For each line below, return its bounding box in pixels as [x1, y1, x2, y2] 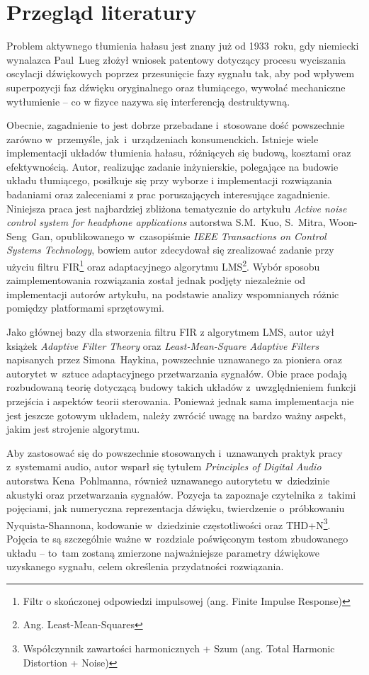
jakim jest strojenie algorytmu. [6, 421, 140, 436]
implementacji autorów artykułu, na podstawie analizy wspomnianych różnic [6, 286, 339, 301]
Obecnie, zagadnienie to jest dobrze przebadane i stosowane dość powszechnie [6, 118, 345, 132]
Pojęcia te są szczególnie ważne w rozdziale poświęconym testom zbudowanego [6, 531, 348, 546]
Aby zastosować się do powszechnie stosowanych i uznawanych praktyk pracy [6, 445, 343, 460]
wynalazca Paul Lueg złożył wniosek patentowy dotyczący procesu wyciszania [6, 52, 346, 67]
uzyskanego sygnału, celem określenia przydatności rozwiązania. [6, 559, 284, 574]
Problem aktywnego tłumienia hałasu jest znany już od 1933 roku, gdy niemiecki [6, 38, 359, 53]
